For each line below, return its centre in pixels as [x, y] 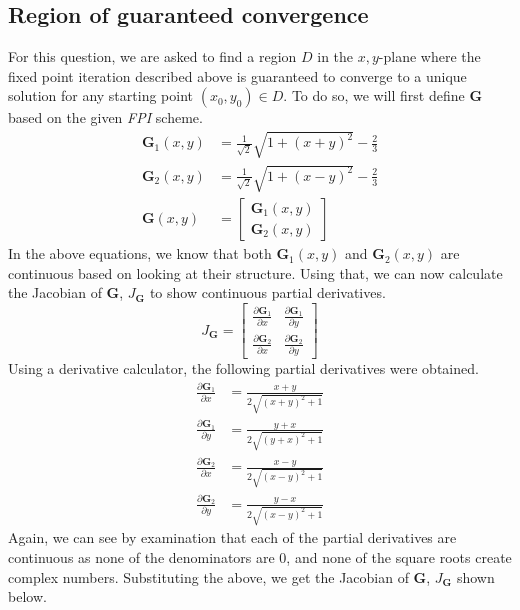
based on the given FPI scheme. [105, 117]
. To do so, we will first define [374, 95]
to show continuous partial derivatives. [267, 292]
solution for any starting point [100, 95]
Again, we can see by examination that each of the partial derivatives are [232, 537]
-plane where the [429, 56]
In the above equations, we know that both [140, 253]
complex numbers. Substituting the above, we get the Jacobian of [208, 576]
